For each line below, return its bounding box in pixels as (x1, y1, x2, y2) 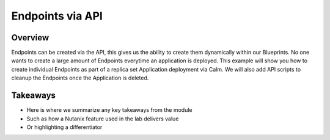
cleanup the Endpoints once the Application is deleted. (11, 74, 149, 82)
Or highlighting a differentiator (26, 123, 103, 131)
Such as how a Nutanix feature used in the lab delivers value (26, 115, 179, 122)
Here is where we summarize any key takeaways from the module (26, 106, 193, 114)
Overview (11, 32, 50, 43)
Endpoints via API (11, 9, 103, 23)
